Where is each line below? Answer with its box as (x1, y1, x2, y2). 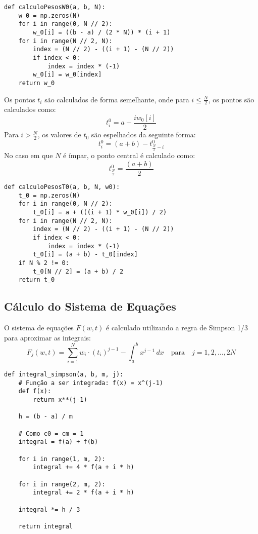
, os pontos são (208, 94, 254, 104)
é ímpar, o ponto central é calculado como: (63, 150, 195, 161)
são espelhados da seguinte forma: (91, 129, 196, 140)
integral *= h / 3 (18, 506, 80, 513)
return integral (18, 522, 73, 530)
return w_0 (18, 79, 55, 87)
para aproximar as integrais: (4, 332, 91, 342)
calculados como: (4, 104, 56, 115)
